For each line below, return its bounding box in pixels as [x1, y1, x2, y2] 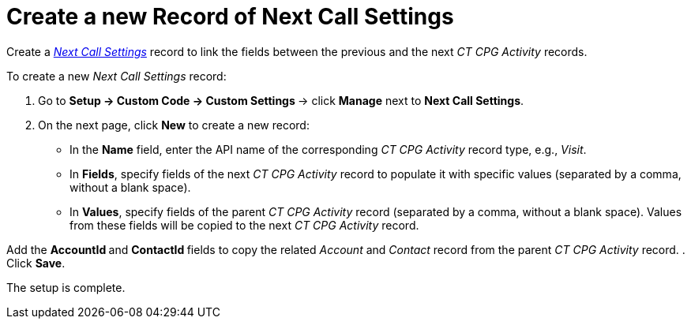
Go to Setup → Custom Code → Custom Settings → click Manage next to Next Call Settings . [38, 93, 524, 107]
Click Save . [6, 256, 66, 270]
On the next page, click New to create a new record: [38, 118, 310, 132]
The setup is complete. [6, 280, 126, 294]
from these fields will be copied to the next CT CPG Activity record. [69, 218, 419, 232]
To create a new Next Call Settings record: [6, 69, 227, 83]
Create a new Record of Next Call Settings [6, 3, 454, 30]
